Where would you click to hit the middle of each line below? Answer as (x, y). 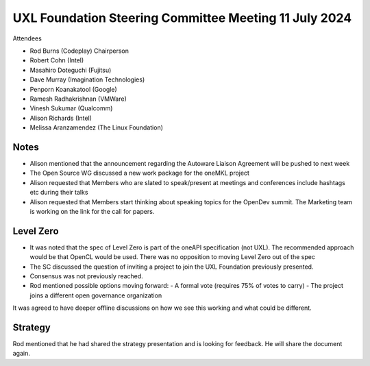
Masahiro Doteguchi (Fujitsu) (71, 70)
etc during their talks (59, 193)
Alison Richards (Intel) (61, 118)
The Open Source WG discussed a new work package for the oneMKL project (140, 173)
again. (22, 354)
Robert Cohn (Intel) (57, 60)
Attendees (27, 38)
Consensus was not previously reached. (86, 276)
